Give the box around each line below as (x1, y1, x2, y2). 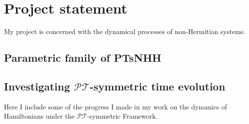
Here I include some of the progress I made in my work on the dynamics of (4, 101, 227, 111)
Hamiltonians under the (4, 111, 75, 121)
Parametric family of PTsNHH (4, 50, 161, 65)
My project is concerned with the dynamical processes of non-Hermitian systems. (4, 26, 246, 36)
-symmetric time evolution (89, 78, 226, 93)
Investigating (4, 78, 71, 93)
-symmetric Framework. (87, 111, 158, 121)
